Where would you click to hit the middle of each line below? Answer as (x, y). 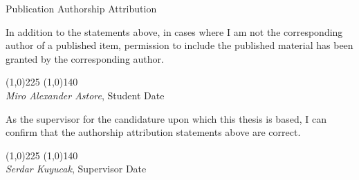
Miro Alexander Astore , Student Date (85, 95)
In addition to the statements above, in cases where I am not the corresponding (174, 31)
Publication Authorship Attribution (81, 8)
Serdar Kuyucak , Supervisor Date (76, 169)
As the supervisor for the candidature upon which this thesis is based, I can (166, 118)
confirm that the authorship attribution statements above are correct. (153, 132)
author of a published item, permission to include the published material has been (179, 45)
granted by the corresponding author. (85, 58)
